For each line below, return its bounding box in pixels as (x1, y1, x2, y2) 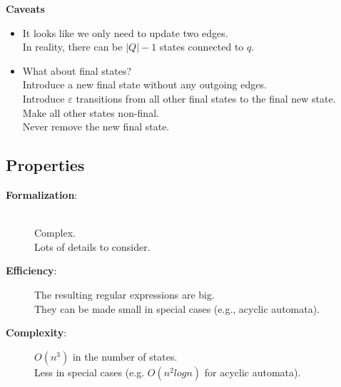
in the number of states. (72, 349, 178, 363)
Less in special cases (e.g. (34, 364, 145, 379)
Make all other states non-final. (22, 105, 159, 120)
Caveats (6, 1, 45, 16)
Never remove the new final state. (22, 119, 170, 134)
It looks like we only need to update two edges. (22, 25, 228, 40)
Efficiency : (6, 263, 57, 278)
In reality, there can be (22, 39, 123, 54)
